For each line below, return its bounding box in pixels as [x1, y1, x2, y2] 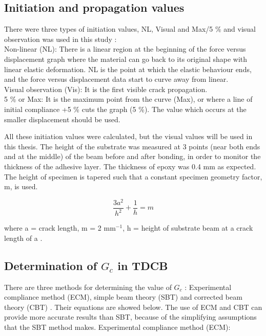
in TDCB [117, 257, 168, 273]
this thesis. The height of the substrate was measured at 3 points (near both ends [4, 141, 260, 151]
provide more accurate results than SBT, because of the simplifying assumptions [4, 311, 257, 322]
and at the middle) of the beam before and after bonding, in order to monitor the [4, 151, 261, 162]
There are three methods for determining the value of [4, 281, 172, 292]
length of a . [4, 232, 43, 243]
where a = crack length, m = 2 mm [4, 222, 116, 233]
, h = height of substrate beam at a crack [122, 222, 253, 233]
